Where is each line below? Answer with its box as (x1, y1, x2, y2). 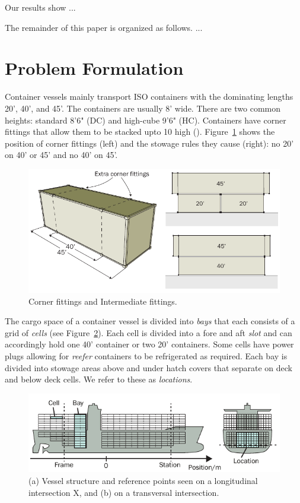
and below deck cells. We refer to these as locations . (5, 373, 193, 385)
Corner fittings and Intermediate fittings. (28, 295, 177, 307)
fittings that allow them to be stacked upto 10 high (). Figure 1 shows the (5, 125, 275, 138)
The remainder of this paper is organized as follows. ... (5, 21, 203, 33)
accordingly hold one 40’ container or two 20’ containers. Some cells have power (5, 338, 294, 350)
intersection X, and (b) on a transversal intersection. (28, 486, 219, 498)
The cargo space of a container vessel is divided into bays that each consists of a (5, 315, 295, 327)
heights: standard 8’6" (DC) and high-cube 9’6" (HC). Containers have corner (5, 113, 286, 126)
